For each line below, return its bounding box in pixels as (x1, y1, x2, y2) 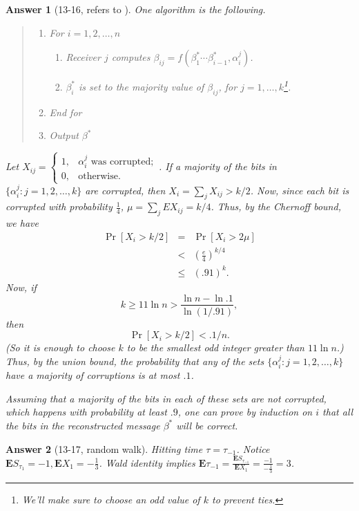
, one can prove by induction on (177, 405, 313, 419)
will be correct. (176, 418, 238, 432)
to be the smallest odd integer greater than (126, 340, 304, 355)
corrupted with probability (6, 199, 113, 214)
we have (6, 216, 39, 230)
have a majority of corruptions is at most (6, 368, 180, 382)
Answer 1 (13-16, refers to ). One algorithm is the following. (6, 2, 266, 16)
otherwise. (78, 171, 121, 182)
